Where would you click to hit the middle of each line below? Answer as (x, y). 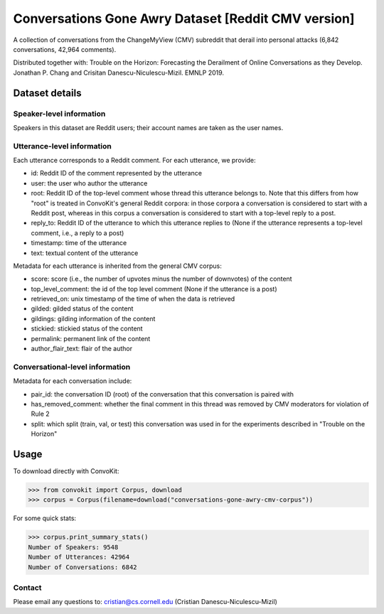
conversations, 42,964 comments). (65, 49)
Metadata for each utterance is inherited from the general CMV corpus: (117, 266)
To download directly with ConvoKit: (66, 471)
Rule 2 (40, 414)
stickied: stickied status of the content (87, 329)
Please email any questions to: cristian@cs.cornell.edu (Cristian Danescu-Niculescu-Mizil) (145, 602)
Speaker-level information (59, 114)
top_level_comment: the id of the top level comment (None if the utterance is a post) (154, 289)
